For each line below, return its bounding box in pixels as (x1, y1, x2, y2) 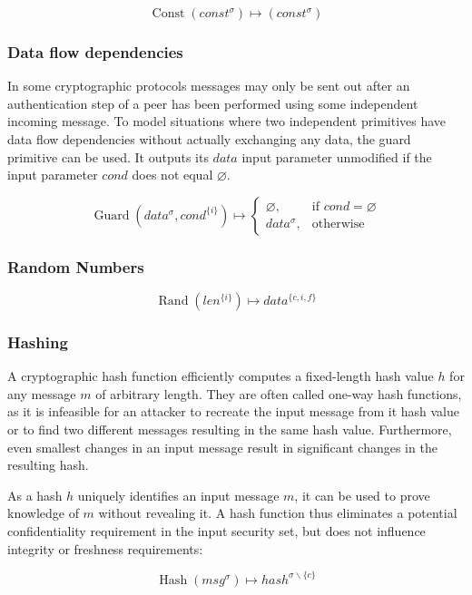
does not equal (132, 165, 213, 184)
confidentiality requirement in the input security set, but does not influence (7, 521, 426, 540)
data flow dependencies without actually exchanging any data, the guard (7, 130, 411, 148)
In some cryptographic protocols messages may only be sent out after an (7, 76, 410, 95)
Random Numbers (7, 255, 144, 278)
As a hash (7, 485, 63, 504)
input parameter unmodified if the (241, 147, 432, 166)
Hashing (7, 330, 68, 353)
